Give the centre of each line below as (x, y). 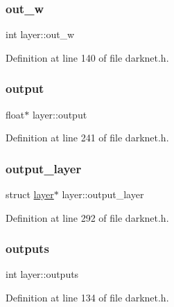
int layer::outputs (42, 274)
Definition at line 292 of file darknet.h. (87, 217)
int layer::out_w (40, 34)
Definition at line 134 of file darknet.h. (87, 298)
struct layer (30, 194)
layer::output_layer (103, 194)
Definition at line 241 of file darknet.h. (87, 138)
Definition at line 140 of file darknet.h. (87, 57)
